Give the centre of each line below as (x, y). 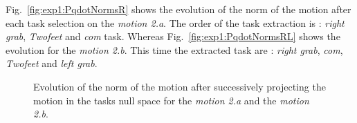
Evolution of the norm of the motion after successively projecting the (180, 86)
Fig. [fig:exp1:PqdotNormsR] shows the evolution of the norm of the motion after (178, 9)
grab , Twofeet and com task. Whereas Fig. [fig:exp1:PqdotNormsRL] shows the (173, 36)
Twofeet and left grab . (52, 63)
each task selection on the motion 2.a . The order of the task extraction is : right (175, 22)
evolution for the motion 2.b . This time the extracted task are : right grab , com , (174, 49)
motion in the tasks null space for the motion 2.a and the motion (171, 100)
